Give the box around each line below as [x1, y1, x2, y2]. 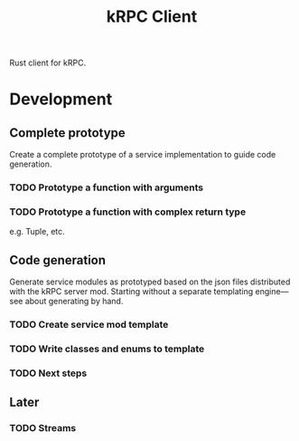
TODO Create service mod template [9, 319, 169, 331]
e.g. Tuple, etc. [9, 226, 65, 237]
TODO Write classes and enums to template [9, 342, 205, 355]
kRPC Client [106, 6, 198, 27]
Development [9, 89, 113, 110]
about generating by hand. [24, 296, 124, 307]
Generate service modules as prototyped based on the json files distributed [9, 276, 291, 287]
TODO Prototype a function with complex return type [9, 206, 247, 218]
